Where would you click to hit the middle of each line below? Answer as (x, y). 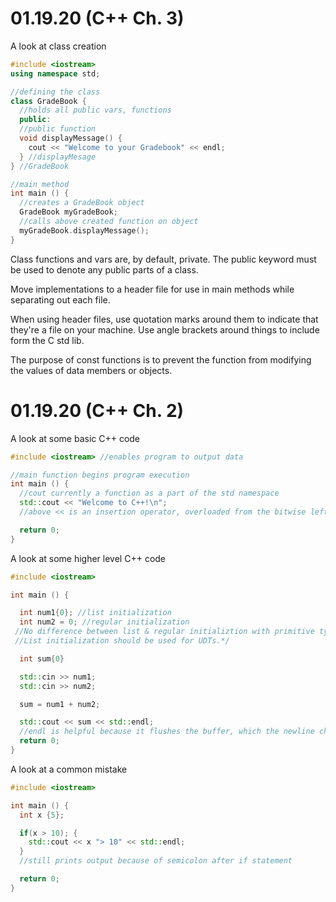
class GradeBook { (48, 101)
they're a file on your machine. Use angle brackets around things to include (165, 329)
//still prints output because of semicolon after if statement (156, 861)
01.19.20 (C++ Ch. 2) (97, 410)
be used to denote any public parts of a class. (104, 269)
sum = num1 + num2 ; (60, 704)
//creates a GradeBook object (82, 203)
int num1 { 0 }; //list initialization (95, 613)
